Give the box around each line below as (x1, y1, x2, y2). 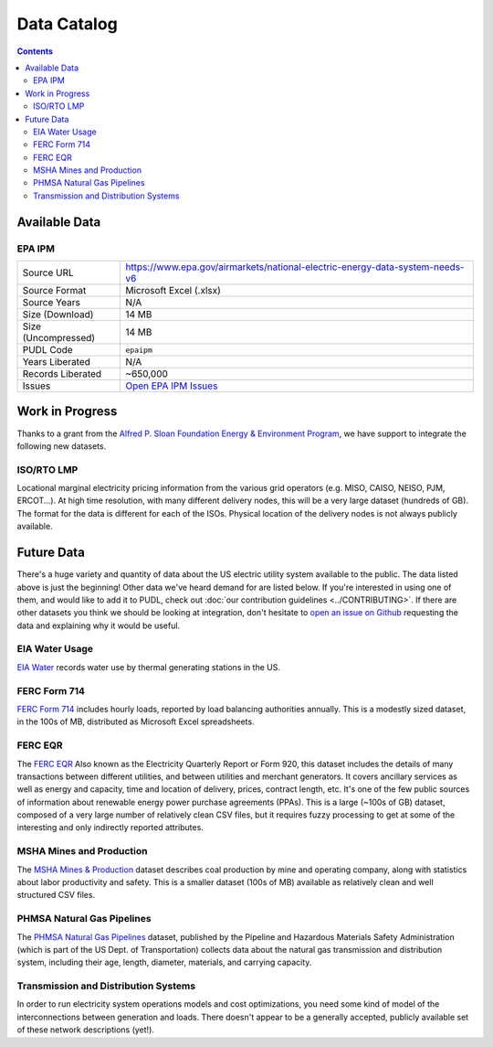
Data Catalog (16, 14, 118, 34)
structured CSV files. (16, 890, 96, 901)
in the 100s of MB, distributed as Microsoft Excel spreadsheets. (16, 716, 255, 727)
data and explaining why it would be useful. (16, 620, 181, 631)
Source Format (22, 284, 87, 296)
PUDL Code (22, 344, 73, 356)
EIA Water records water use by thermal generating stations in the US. (16, 661, 280, 672)
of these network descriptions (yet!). (16, 1024, 155, 1035)
